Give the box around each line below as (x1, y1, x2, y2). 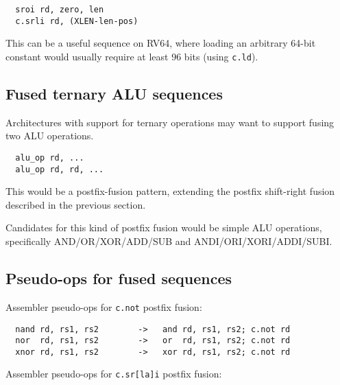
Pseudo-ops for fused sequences (5, 268, 232, 289)
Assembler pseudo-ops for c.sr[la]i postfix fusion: (5, 366, 222, 381)
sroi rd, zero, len (15, 5, 104, 14)
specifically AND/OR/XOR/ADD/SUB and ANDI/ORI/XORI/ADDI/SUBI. (5, 234, 332, 248)
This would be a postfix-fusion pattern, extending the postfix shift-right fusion (5, 184, 335, 198)
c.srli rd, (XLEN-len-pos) (15, 16, 138, 26)
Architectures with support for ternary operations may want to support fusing (5, 115, 335, 129)
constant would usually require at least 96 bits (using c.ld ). (5, 49, 258, 63)
